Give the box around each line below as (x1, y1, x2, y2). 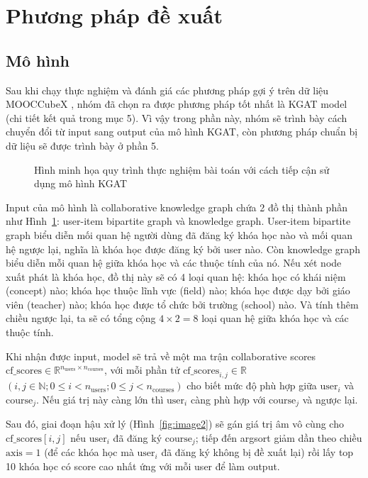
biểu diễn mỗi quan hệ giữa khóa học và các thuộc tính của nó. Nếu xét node (6, 255, 342, 270)
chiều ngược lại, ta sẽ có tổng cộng (6, 311, 156, 326)
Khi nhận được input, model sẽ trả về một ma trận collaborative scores (6, 348, 316, 363)
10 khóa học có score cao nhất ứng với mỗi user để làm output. (6, 458, 280, 473)
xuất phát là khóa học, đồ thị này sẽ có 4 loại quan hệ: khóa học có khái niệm (6, 269, 346, 284)
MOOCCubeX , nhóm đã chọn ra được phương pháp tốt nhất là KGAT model (6, 96, 347, 111)
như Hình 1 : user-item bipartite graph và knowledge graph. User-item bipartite (6, 213, 351, 228)
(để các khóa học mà (44, 445, 134, 460)
